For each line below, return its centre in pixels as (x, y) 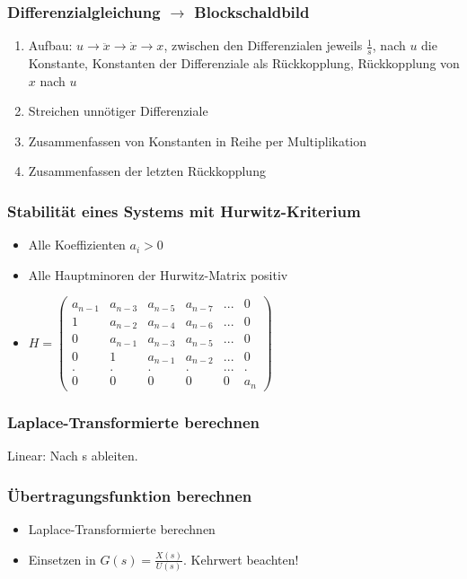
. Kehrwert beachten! (241, 559)
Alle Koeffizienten (77, 245)
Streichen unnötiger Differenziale (118, 111)
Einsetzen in (62, 559)
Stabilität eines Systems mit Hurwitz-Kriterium (184, 211)
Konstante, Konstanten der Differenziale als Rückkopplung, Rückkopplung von (244, 63)
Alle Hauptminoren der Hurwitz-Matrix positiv (158, 274)
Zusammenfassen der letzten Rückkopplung (147, 171)
